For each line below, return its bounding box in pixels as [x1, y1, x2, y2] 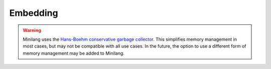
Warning [23, 27, 41, 33]
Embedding [9, 7, 58, 18]
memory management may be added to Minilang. [23, 50, 125, 56]
